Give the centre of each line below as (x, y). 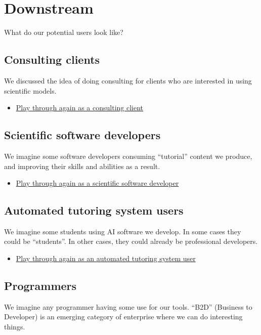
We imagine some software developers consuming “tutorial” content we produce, (128, 156)
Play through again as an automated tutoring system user (106, 258)
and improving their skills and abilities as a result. (82, 166)
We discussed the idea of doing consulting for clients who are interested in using (128, 80)
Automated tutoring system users (94, 210)
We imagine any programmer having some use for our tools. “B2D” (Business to (128, 306)
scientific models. (30, 90)
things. (15, 327)
